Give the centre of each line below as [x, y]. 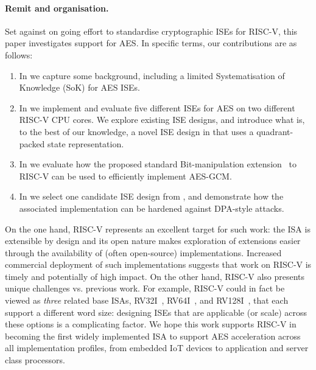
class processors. [35, 360]
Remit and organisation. [57, 8]
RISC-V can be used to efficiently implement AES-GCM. [125, 176]
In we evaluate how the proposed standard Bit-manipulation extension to [158, 164]
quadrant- [275, 131]
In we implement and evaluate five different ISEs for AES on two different [157, 107]
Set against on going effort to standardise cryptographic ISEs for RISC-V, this [151, 31]
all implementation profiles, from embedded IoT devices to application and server [157, 348]
